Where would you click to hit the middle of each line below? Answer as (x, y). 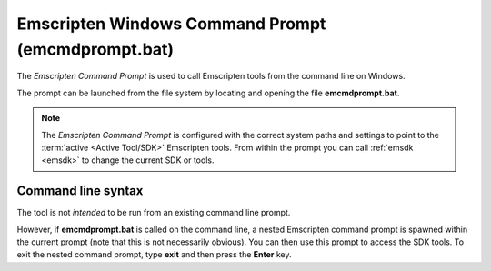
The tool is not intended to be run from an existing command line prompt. (154, 213)
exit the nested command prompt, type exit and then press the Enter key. (154, 255)
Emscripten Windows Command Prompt (171, 24)
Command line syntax (80, 191)
